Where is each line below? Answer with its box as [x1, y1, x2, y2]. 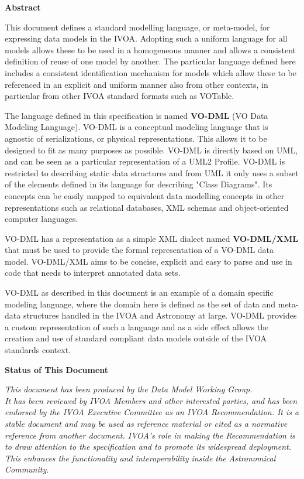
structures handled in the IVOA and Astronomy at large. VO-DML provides [23, 309, 297, 321]
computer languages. [5, 213, 78, 225]
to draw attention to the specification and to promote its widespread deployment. [5, 440, 291, 453]
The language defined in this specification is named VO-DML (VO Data [5, 109, 268, 121]
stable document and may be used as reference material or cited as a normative [5, 418, 288, 429]
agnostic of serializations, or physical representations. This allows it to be [5, 132, 267, 144]
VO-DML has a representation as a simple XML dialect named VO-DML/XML [5, 232, 298, 244]
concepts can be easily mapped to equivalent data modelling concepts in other [5, 189, 285, 201]
